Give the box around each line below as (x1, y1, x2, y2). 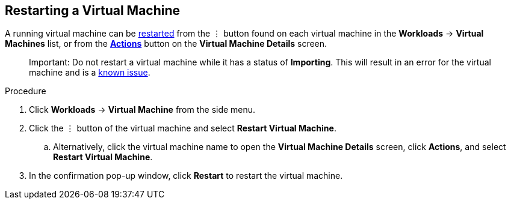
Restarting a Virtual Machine (5, 3, 181, 18)
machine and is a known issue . (29, 67, 150, 78)
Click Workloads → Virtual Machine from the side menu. (29, 104, 256, 115)
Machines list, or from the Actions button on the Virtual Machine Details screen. (5, 38, 327, 49)
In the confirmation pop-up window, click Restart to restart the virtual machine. (29, 170, 343, 181)
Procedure (5, 86, 46, 97)
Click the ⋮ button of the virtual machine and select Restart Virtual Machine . (29, 123, 336, 134)
